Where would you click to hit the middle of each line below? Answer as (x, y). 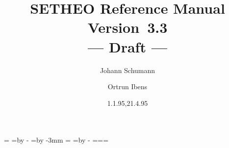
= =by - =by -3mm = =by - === (56, 140)
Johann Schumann (127, 70)
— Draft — (127, 46)
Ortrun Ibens (127, 86)
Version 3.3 (127, 27)
